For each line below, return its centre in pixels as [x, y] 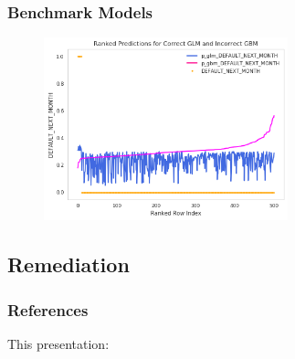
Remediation [68, 264]
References [48, 309]
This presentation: [58, 343]
